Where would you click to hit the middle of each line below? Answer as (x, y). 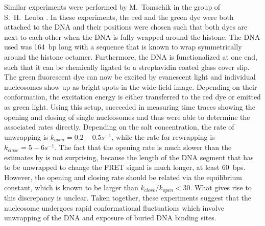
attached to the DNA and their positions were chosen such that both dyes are (126, 27)
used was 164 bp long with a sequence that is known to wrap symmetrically (123, 47)
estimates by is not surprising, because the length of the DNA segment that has (129, 157)
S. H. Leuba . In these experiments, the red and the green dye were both (119, 17)
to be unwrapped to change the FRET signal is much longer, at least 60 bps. (125, 167)
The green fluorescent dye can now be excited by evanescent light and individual (130, 77)
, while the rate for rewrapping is (163, 136)
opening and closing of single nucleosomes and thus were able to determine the (127, 117)
